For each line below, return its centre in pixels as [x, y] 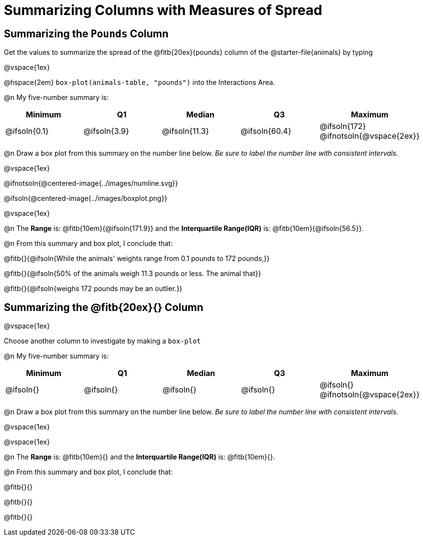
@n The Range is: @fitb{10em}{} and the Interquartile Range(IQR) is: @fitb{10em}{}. [139, 457]
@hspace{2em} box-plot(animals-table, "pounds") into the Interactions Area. [139, 82]
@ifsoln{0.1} [27, 131]
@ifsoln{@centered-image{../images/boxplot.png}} [86, 198]
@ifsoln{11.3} [185, 131]
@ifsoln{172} [343, 126]
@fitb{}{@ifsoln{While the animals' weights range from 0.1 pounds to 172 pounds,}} [137, 259]
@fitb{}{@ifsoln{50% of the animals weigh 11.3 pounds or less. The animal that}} [133, 274]
